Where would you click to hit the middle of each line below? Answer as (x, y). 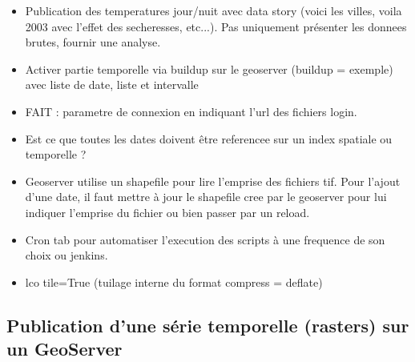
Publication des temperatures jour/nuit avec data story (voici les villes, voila (214, 10)
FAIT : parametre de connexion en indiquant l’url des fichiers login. (191, 111)
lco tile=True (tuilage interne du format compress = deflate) (174, 282)
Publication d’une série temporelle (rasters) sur (208, 325)
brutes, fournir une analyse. (93, 42)
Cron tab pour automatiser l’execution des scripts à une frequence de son (205, 239)
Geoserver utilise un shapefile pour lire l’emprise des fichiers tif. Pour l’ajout (213, 181)
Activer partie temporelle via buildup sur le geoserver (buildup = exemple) (209, 68)
